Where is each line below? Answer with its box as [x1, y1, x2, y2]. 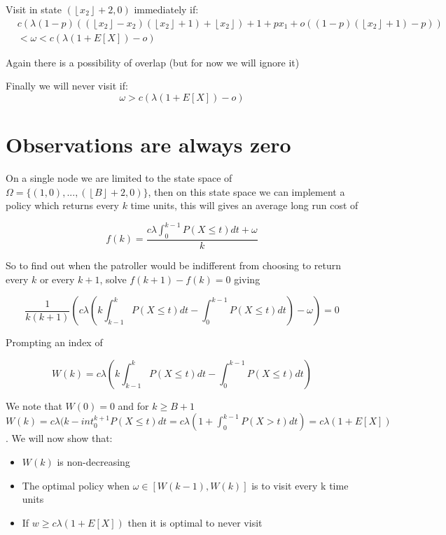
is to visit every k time [251, 478, 349, 492]
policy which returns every [6, 198, 119, 213]
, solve [99, 271, 127, 286]
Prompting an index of [6, 335, 103, 350]
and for [118, 398, 149, 413]
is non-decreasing [57, 455, 130, 469]
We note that [6, 398, 62, 413]
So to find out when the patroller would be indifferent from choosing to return [6, 258, 342, 273]
